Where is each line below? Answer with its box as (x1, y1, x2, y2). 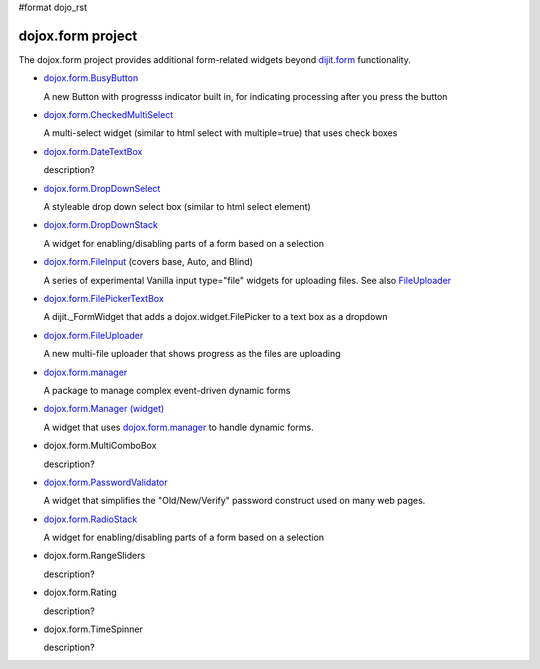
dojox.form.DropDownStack (43, 219, 159, 231)
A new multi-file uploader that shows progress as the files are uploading (43, 348, 341, 360)
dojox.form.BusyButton (43, 72, 139, 84)
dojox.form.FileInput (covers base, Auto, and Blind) (43, 256, 254, 268)
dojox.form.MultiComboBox (43, 440, 157, 452)
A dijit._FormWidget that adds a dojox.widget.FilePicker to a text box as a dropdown (43, 311, 389, 323)
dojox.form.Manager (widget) (43, 403, 165, 415)
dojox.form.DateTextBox (43, 145, 143, 157)
